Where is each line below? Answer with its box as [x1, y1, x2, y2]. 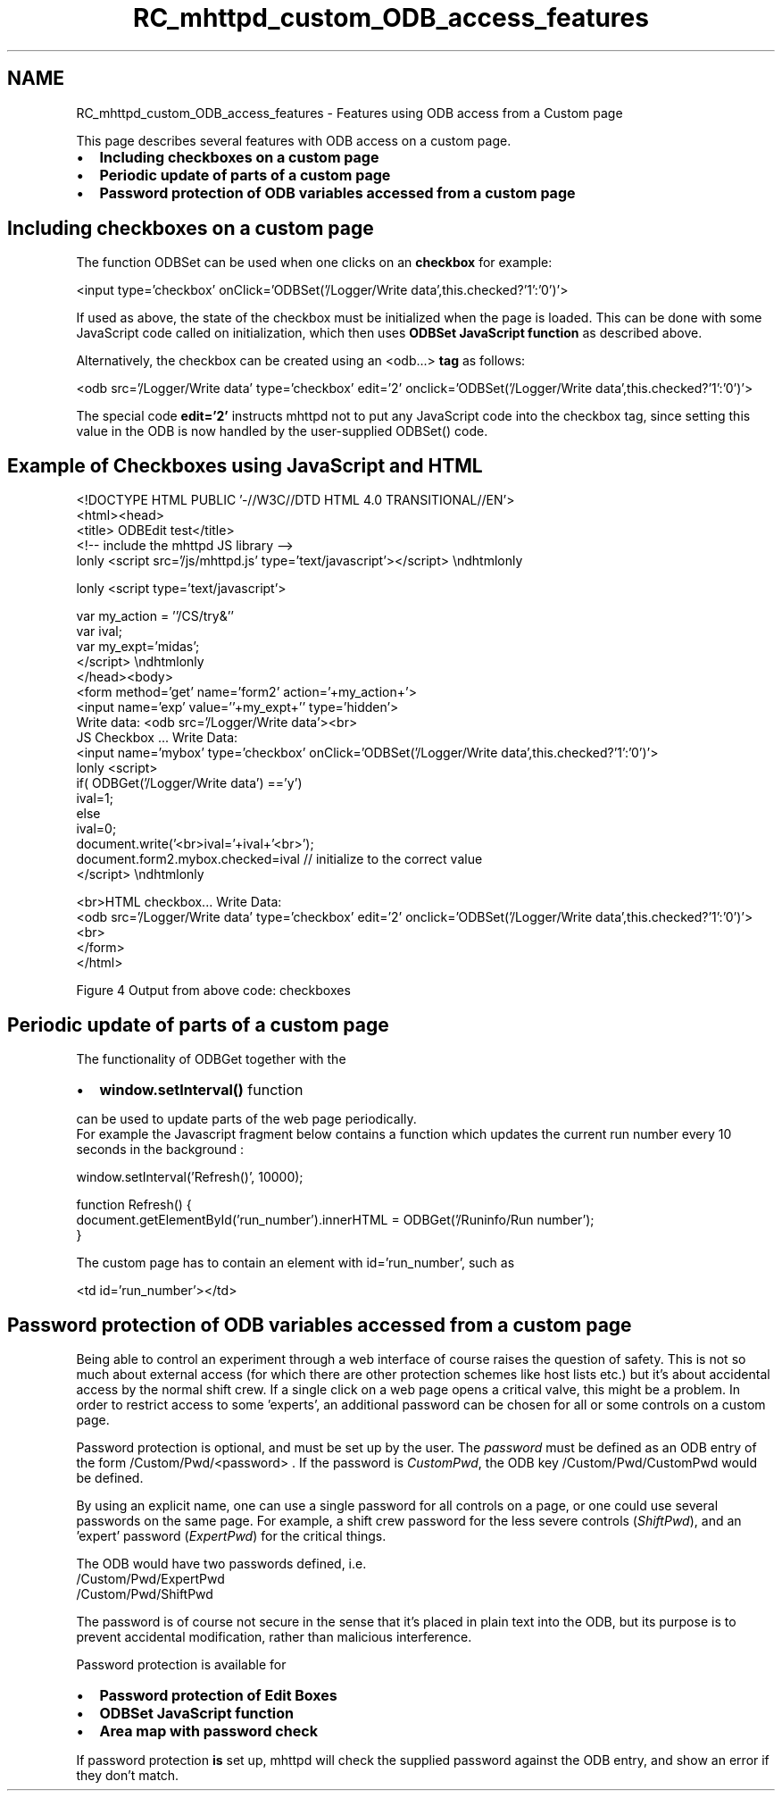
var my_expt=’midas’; [76, 639, 200, 655]
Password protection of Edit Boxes [99, 1685, 337, 1704]
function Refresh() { [76, 1197, 192, 1213]
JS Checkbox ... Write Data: [76, 730, 238, 746]
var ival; [76, 623, 122, 640]
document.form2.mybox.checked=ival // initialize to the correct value [76, 851, 483, 867]
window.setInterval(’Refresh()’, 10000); [76, 1169, 304, 1185]
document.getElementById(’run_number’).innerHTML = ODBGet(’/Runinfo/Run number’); [76, 1212, 595, 1228]
